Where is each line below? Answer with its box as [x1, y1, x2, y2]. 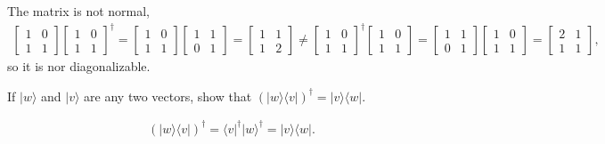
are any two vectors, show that [84, 86, 252, 105]
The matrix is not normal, [7, 2, 150, 20]
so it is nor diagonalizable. [7, 57, 151, 76]
